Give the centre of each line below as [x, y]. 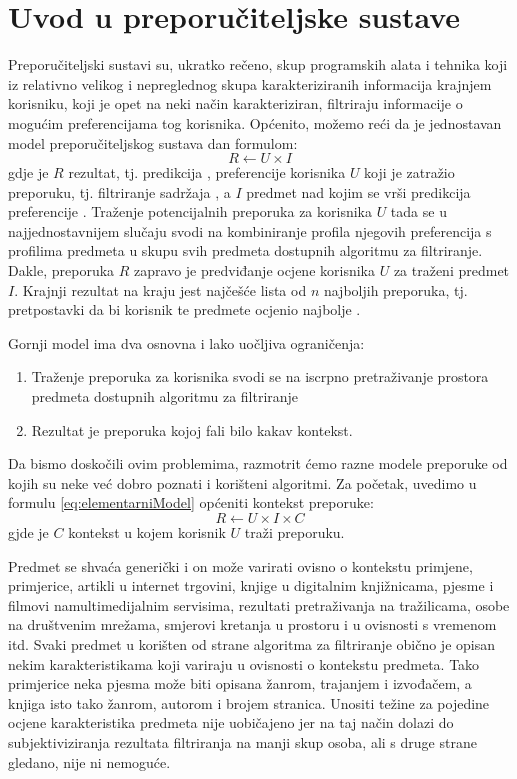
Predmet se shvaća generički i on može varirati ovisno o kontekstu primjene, [240, 565]
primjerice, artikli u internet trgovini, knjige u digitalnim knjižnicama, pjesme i [251, 585]
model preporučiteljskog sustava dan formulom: [153, 142]
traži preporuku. [294, 532]
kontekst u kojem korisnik [147, 532]
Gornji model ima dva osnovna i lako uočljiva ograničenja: [186, 342]
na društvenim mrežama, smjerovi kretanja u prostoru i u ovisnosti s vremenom [252, 624]
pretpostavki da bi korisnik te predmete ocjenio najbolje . [184, 309]
